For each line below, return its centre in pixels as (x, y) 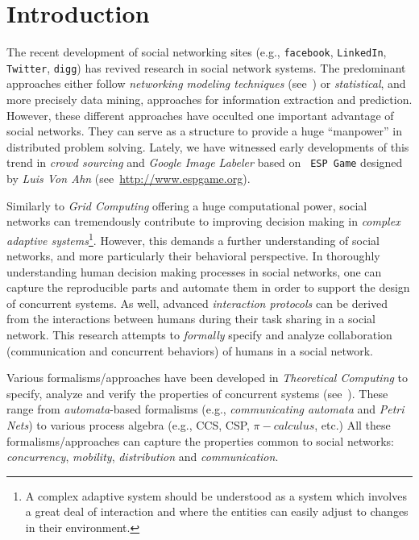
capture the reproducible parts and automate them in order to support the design (208, 287)
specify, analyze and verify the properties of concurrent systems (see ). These (197, 393)
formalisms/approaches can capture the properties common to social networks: (200, 440)
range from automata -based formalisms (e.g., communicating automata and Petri (205, 409)
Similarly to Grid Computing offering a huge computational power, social (187, 205)
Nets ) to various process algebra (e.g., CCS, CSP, (128, 425)
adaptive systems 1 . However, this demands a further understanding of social (193, 239)
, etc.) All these (353, 425)
